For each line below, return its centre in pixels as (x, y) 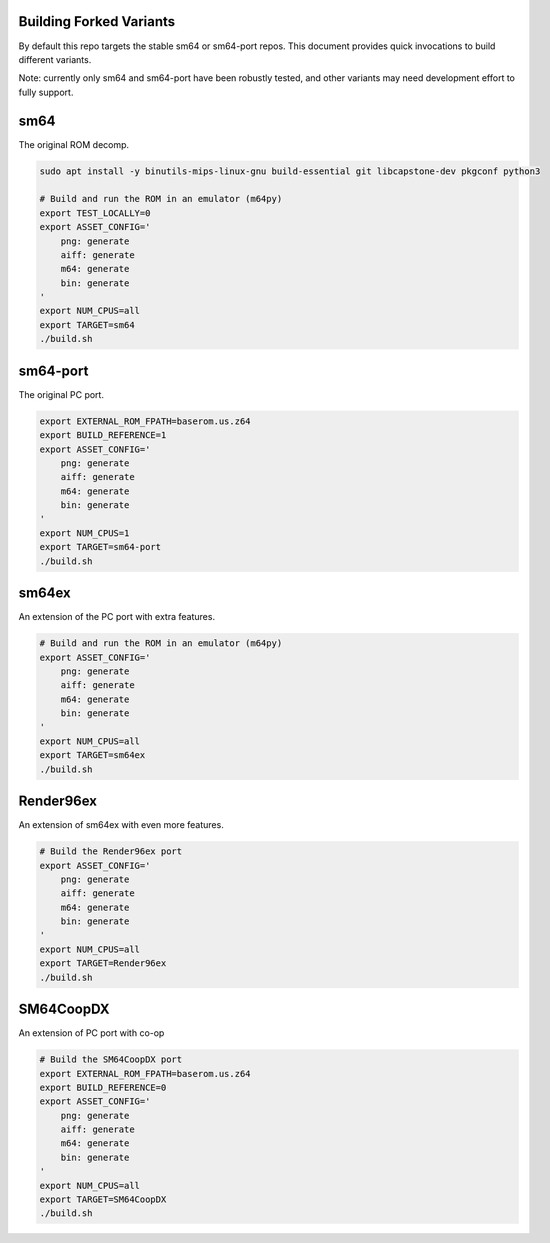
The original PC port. (61, 394)
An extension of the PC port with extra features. (116, 617)
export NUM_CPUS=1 (84, 533)
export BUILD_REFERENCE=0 (103, 1087)
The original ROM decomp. (74, 144)
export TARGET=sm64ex (92, 755)
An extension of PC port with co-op (91, 1033)
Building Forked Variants (97, 21)
